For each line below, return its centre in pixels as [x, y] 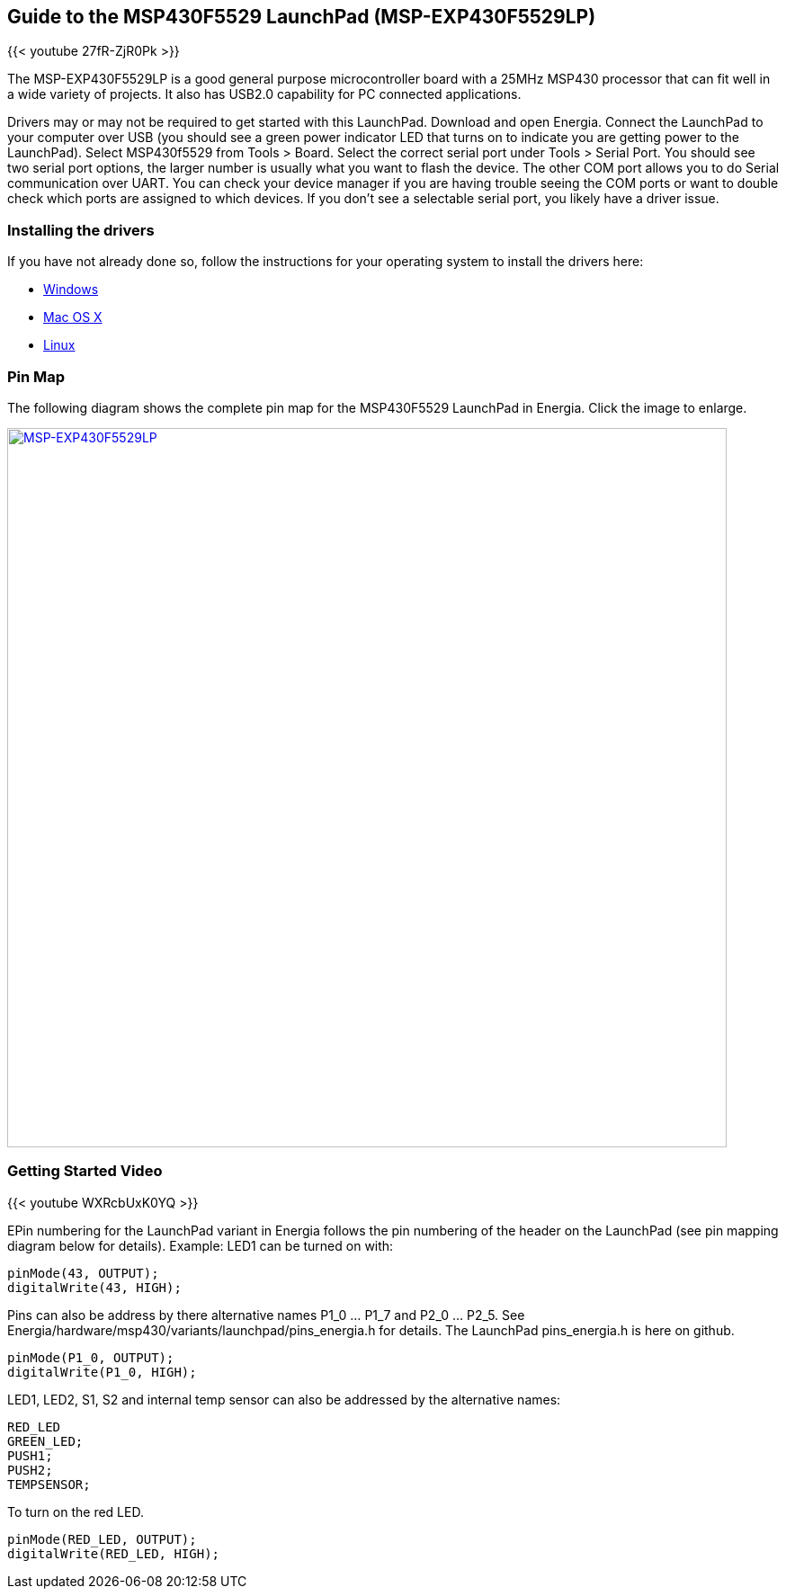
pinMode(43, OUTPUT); [83, 1273]
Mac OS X [73, 317]
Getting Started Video [85, 1171]
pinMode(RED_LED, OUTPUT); [102, 1539]
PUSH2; [30, 1470]
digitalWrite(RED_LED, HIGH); [114, 1553]
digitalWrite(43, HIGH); [94, 1287]
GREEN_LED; [45, 1441]
